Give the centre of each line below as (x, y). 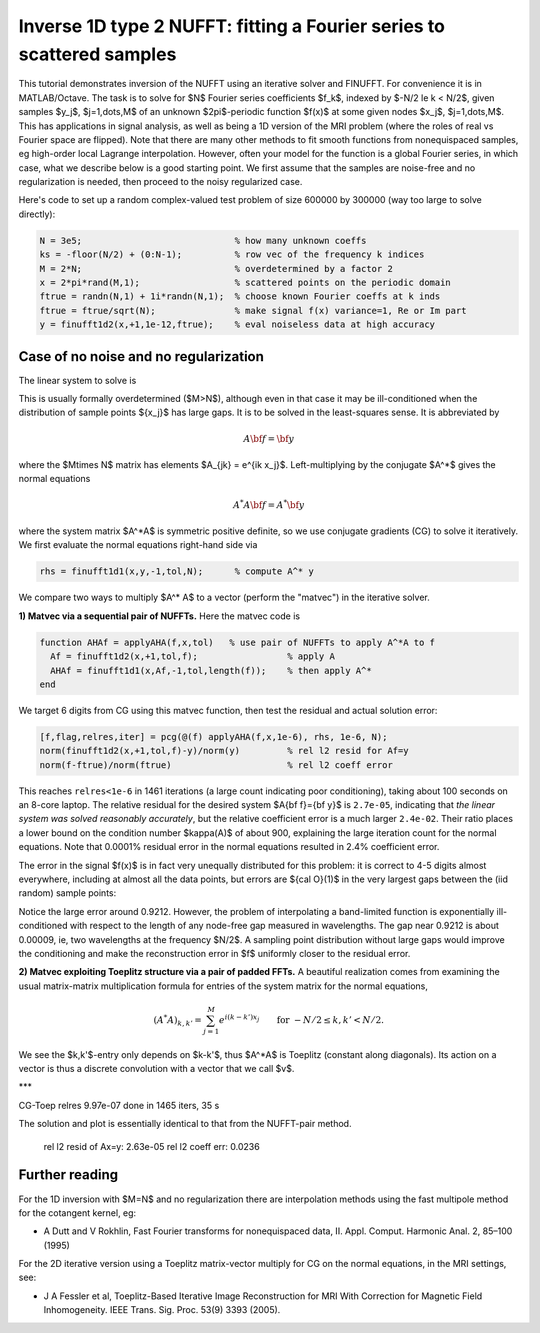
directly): (37, 214)
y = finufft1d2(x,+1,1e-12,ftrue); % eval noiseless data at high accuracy (237, 324)
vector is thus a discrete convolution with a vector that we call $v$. (156, 1069)
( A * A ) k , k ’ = (177, 1020)
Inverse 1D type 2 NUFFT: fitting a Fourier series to (231, 26)
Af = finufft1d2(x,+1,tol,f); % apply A (192, 656)
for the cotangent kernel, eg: (77, 1212)
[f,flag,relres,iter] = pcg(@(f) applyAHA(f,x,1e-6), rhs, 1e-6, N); (213, 736)
